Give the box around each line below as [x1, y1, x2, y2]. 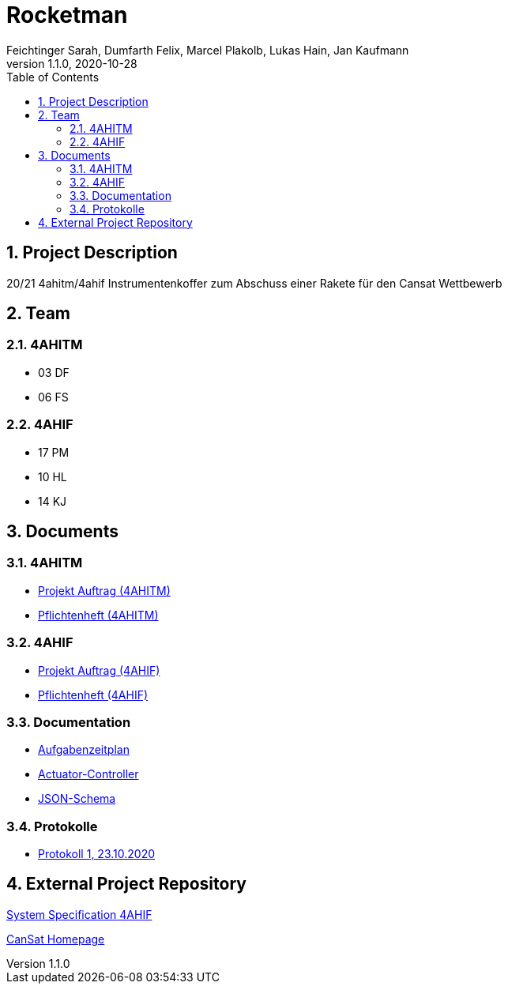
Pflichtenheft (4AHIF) [38, 687, 149, 702]
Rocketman [6, 2, 128, 28]
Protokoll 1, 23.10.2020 [38, 847, 155, 861]
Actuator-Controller [38, 767, 139, 781]
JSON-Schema [38, 792, 116, 806]
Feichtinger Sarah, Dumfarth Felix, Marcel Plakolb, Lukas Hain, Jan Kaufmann [6, 43, 409, 57]
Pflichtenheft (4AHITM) [38, 608, 159, 622]
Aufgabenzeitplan [38, 743, 130, 757]
